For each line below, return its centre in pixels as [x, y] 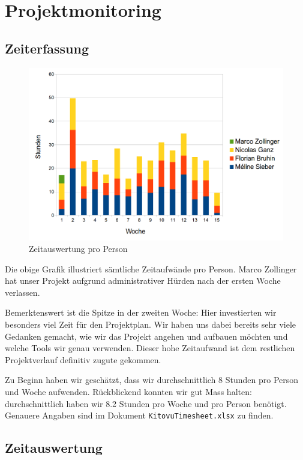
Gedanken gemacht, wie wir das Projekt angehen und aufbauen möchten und [146, 336]
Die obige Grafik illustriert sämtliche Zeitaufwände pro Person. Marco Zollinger [151, 268]
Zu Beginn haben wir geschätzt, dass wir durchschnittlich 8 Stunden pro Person [152, 380]
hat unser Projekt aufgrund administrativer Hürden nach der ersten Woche [143, 281]
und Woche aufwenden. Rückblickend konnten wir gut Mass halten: [128, 392]
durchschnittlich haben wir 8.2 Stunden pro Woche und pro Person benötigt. [146, 403]
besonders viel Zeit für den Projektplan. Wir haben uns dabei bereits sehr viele [151, 324]
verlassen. [22, 292]
